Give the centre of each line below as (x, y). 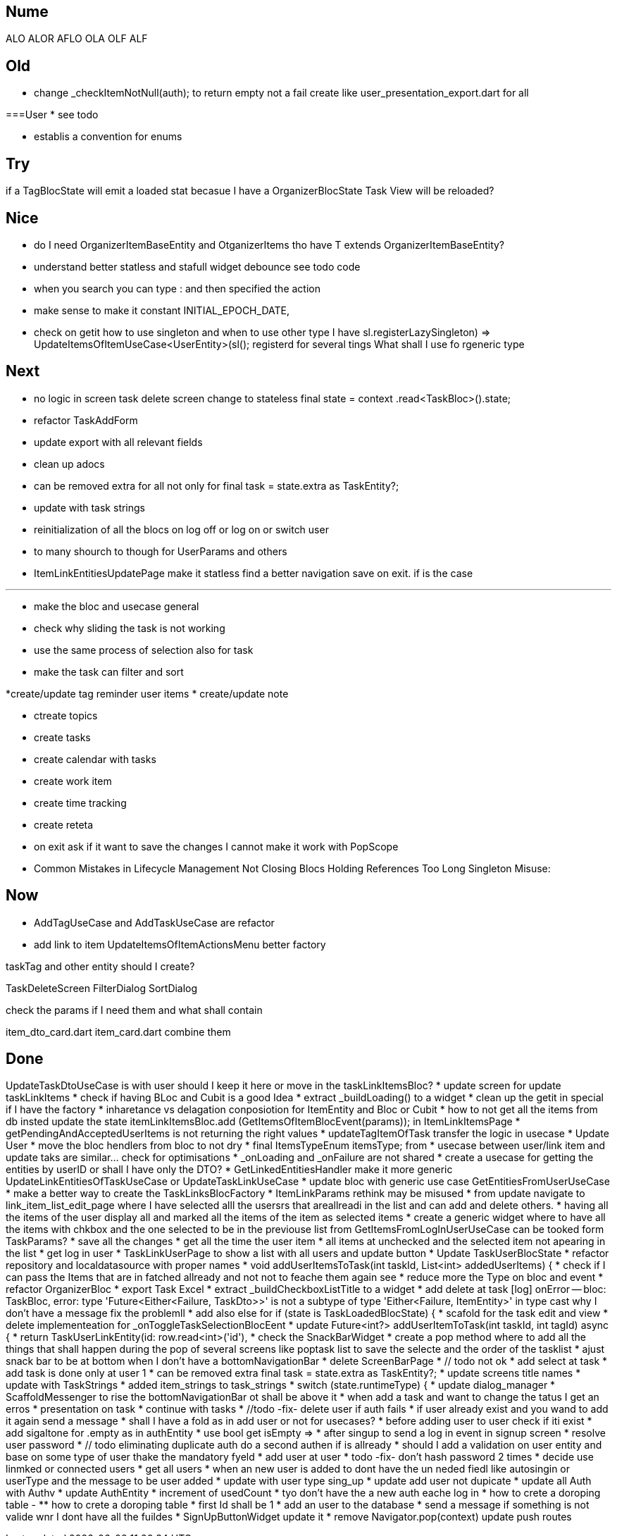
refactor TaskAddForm (86, 420)
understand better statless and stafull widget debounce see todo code (197, 266)
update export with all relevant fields (118, 442)
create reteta (64, 824)
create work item (73, 781)
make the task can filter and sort (109, 671)
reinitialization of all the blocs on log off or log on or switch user (181, 529)
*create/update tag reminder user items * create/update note (147, 693)
